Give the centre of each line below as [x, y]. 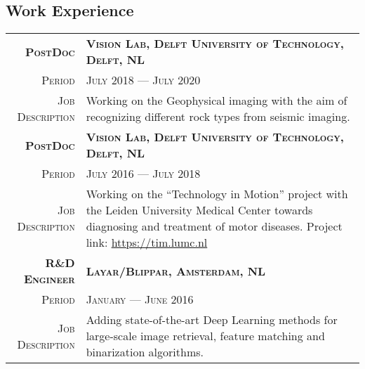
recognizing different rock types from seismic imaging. [218, 117]
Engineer [49, 279]
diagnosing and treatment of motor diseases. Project [214, 226]
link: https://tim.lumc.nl [147, 242]
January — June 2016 [140, 299]
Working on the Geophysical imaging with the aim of [217, 101]
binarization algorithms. [145, 352]
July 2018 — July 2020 [143, 80]
